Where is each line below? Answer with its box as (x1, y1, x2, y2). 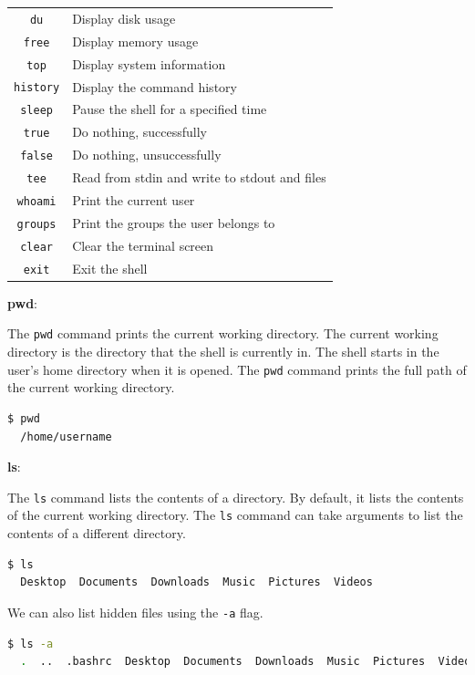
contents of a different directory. (7, 524, 186, 543)
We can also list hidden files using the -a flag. (7, 602, 263, 621)
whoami (16, 195, 57, 208)
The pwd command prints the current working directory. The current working (7, 324, 439, 343)
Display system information (72, 54, 226, 73)
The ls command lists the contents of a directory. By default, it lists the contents (7, 487, 464, 506)
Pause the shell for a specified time (72, 99, 267, 119)
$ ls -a (7, 637, 54, 650)
